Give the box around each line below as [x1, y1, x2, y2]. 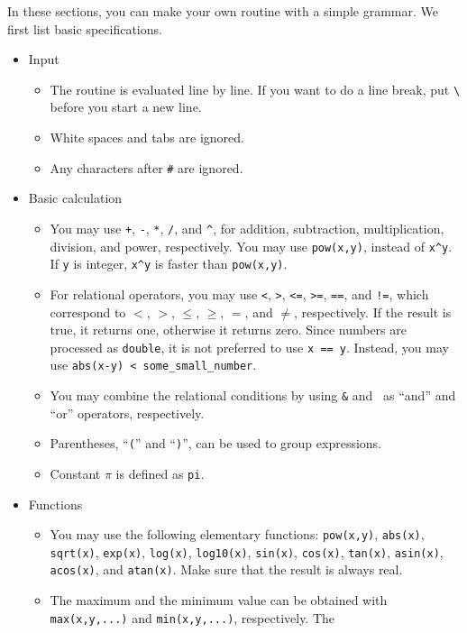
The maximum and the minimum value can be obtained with [50, 591, 388, 610]
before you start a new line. [50, 97, 202, 116]
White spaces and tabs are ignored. [50, 128, 244, 147]
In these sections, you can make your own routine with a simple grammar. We [7, 2, 438, 20]
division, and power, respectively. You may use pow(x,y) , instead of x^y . [50, 236, 453, 255]
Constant [50, 463, 101, 482]
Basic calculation [28, 188, 123, 207]
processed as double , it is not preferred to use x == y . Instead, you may [50, 337, 449, 356]
